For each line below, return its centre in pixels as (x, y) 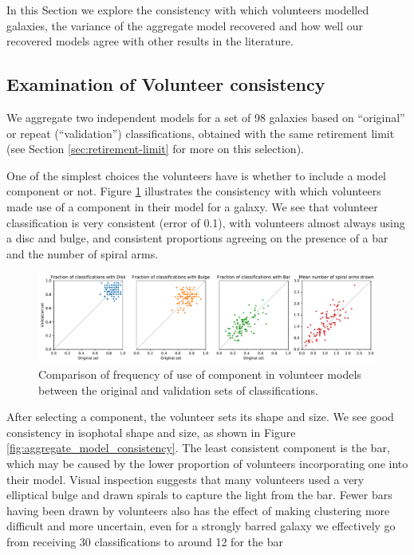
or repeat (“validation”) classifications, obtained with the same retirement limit (201, 133)
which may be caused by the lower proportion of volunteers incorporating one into (207, 463)
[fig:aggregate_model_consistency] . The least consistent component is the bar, (198, 448)
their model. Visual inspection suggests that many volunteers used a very (185, 479)
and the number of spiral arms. (83, 253)
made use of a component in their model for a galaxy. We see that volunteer (192, 206)
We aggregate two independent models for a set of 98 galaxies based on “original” (206, 117)
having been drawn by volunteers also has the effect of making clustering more (198, 510)
